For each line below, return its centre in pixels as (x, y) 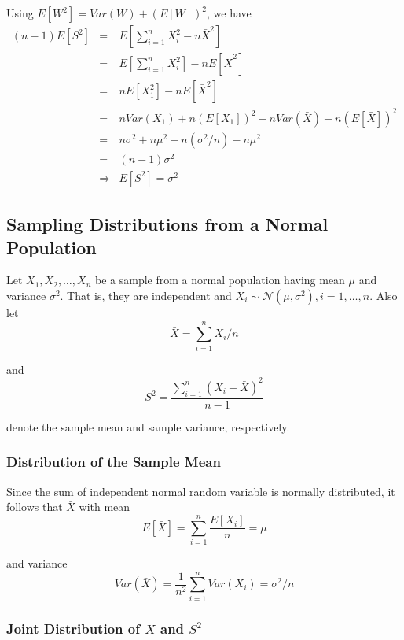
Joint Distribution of (73, 628)
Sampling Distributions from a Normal (167, 224)
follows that (35, 507)
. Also (384, 295)
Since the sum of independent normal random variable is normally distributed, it (201, 491)
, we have (229, 13)
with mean (105, 507)
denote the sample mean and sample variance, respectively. (148, 426)
